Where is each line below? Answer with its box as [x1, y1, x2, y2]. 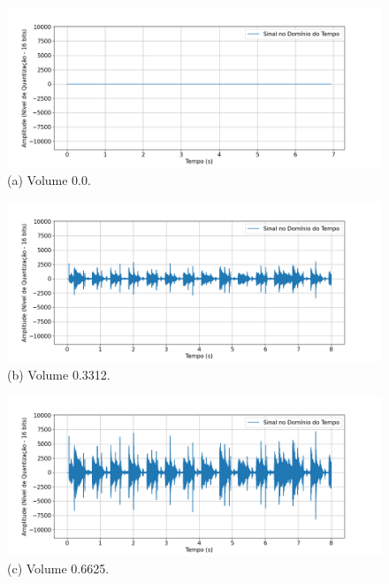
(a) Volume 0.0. [7, 170, 91, 188]
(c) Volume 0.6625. [7, 559, 110, 578]
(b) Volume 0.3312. [7, 365, 111, 383]
